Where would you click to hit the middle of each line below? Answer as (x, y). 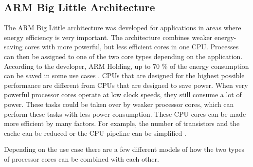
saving (13, 47)
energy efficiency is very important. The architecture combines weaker (108, 37)
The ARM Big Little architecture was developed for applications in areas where (123, 28)
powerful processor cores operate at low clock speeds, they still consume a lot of (123, 94)
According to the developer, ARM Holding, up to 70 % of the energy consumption (126, 66)
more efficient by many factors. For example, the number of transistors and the (122, 123)
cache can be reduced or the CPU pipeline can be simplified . (95, 133)
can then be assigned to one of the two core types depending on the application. (123, 56)
